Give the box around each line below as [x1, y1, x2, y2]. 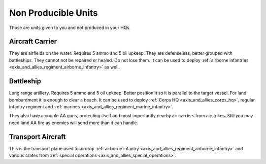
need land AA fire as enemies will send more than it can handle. [9, 120, 138, 126]
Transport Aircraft [9, 132, 66, 141]
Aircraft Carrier [9, 37, 57, 46]
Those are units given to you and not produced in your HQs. [9, 25, 131, 31]
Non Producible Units [9, 7, 98, 18]
